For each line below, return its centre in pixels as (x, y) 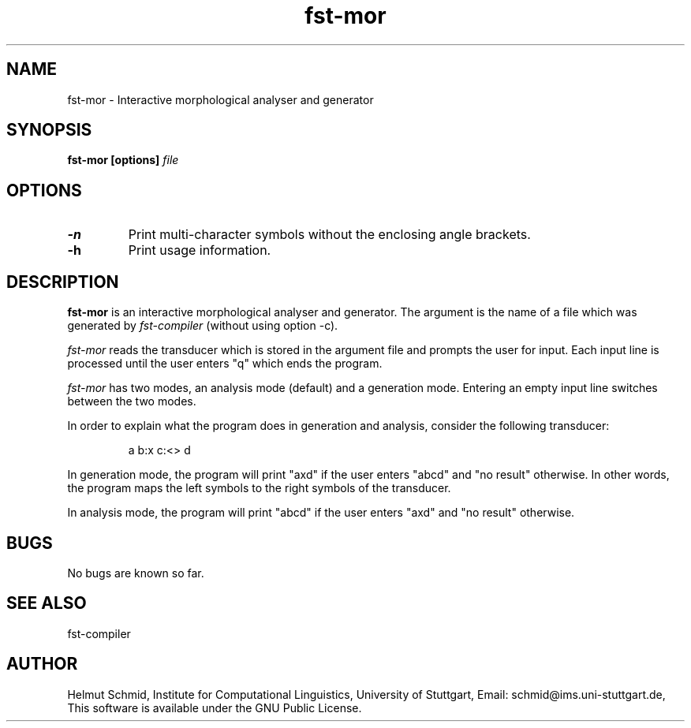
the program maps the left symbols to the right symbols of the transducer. (259, 488)
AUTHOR (42, 664)
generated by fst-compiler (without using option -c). (203, 326)
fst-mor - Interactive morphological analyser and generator (220, 99)
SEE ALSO (47, 603)
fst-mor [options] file (123, 160)
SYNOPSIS (49, 130)
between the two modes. (132, 401)
